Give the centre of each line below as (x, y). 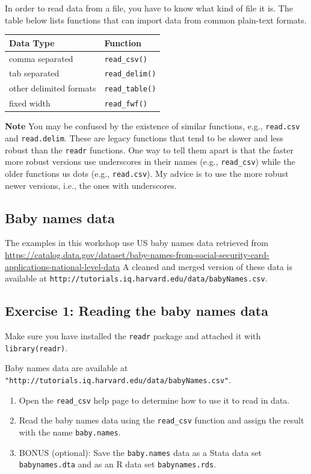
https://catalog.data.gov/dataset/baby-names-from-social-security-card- (137, 255)
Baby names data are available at (66, 368)
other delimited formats (53, 88)
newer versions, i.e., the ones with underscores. (91, 185)
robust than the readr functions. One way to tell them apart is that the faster (149, 149)
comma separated (41, 58)
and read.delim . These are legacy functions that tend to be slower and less (144, 138)
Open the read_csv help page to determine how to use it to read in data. (154, 400)
